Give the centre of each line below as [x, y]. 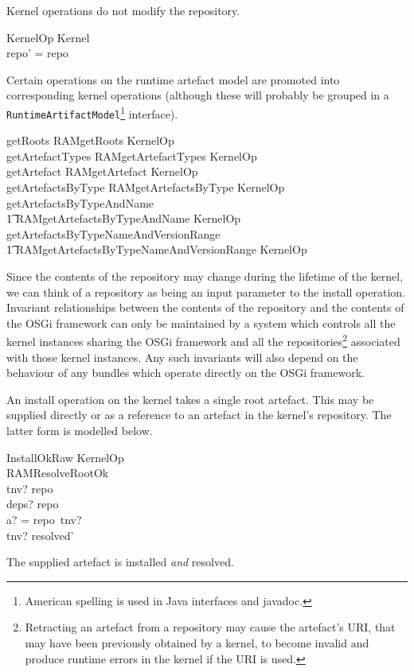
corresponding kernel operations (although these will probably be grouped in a [198, 95]
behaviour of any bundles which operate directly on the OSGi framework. [186, 373]
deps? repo [33, 504]
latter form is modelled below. [80, 431]
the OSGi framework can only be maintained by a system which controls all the [201, 322]
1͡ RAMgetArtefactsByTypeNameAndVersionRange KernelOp [157, 249]
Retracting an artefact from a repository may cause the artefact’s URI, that [210, 627]
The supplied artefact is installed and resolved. [120, 562]
